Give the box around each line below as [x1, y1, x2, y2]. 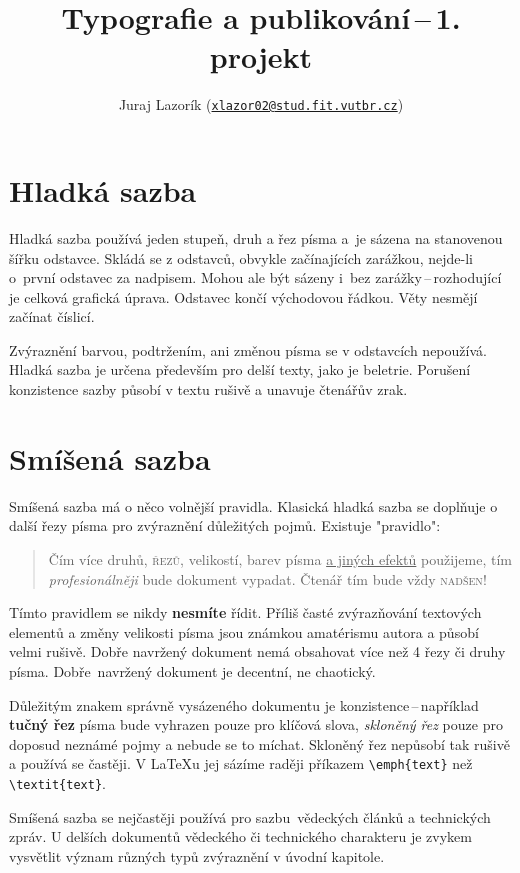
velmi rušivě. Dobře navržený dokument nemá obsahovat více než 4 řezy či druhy [9, 641, 506, 662]
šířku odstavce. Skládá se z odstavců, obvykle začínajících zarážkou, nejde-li [9, 247, 473, 268]
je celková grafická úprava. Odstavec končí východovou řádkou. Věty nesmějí [9, 286, 478, 307]
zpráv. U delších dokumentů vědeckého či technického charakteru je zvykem [9, 826, 472, 847]
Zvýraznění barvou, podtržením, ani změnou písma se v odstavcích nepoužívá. [9, 339, 487, 360]
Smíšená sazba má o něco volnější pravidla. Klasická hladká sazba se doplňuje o [9, 495, 498, 516]
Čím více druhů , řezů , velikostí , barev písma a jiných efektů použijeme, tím [48, 548, 513, 569]
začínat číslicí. [9, 306, 95, 327]
